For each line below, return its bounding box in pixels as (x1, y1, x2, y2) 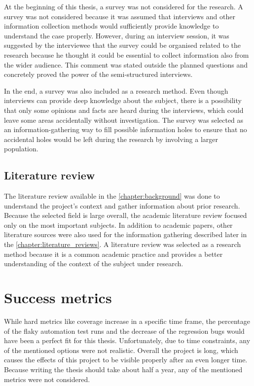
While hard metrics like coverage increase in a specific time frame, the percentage (4, 316, 250, 326)
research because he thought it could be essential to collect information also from (4, 49, 249, 60)
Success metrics (4, 287, 112, 308)
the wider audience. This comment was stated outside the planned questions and (4, 59, 248, 70)
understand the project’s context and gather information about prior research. (4, 200, 240, 211)
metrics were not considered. (4, 374, 90, 384)
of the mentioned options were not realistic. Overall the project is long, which (4, 345, 238, 355)
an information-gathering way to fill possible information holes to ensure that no (4, 124, 247, 135)
